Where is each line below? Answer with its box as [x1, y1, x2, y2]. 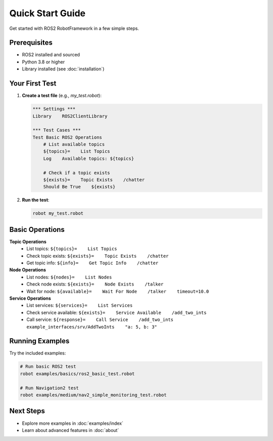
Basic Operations [9, 225, 65, 234]
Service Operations [9, 295, 52, 301]
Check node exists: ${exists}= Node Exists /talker [26, 281, 164, 287]
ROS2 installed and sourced [22, 52, 80, 58]
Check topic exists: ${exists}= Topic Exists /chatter [26, 253, 169, 259]
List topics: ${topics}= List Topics [26, 246, 117, 252]
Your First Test [9, 79, 57, 88]
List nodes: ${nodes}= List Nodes [26, 274, 112, 280]
